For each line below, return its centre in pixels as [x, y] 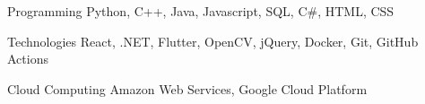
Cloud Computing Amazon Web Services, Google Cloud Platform [187, 88]
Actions [28, 59]
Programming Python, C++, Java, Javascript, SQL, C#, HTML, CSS [201, 11]
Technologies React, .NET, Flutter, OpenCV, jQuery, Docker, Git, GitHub [213, 41]
